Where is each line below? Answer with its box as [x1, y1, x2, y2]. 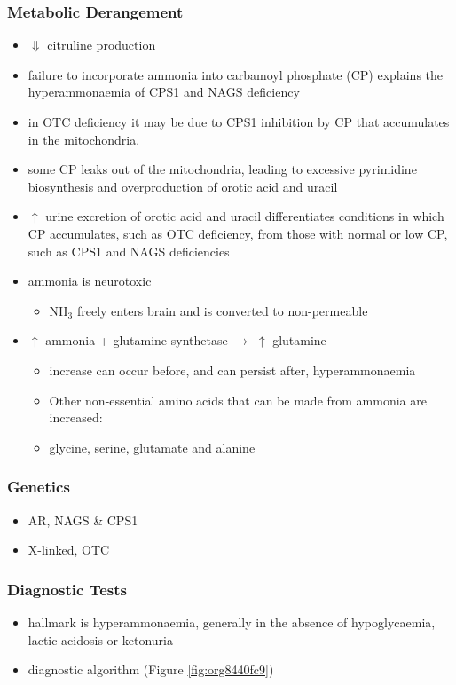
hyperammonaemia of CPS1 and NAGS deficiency [28, 83, 300, 101]
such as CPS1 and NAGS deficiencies [28, 241, 230, 260]
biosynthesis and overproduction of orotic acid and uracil [28, 177, 338, 195]
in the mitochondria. [28, 130, 140, 148]
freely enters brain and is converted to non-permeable [76, 301, 368, 319]
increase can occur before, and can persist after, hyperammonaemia [49, 360, 416, 379]
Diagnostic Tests [7, 578, 127, 600]
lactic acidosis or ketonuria [28, 630, 173, 649]
